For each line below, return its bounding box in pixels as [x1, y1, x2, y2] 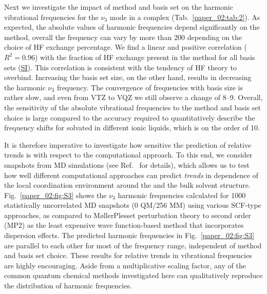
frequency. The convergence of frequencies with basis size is [56, 82, 243, 92]
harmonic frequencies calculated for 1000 [118, 189, 246, 200]
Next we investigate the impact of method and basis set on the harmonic [4, 2, 233, 12]
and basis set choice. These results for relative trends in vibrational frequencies [4, 250, 252, 261]
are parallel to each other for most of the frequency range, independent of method [4, 240, 262, 250]
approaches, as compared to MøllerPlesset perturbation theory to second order [4, 209, 251, 220]
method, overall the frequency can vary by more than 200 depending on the [4, 31, 242, 42]
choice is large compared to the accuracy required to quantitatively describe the [4, 112, 255, 123]
